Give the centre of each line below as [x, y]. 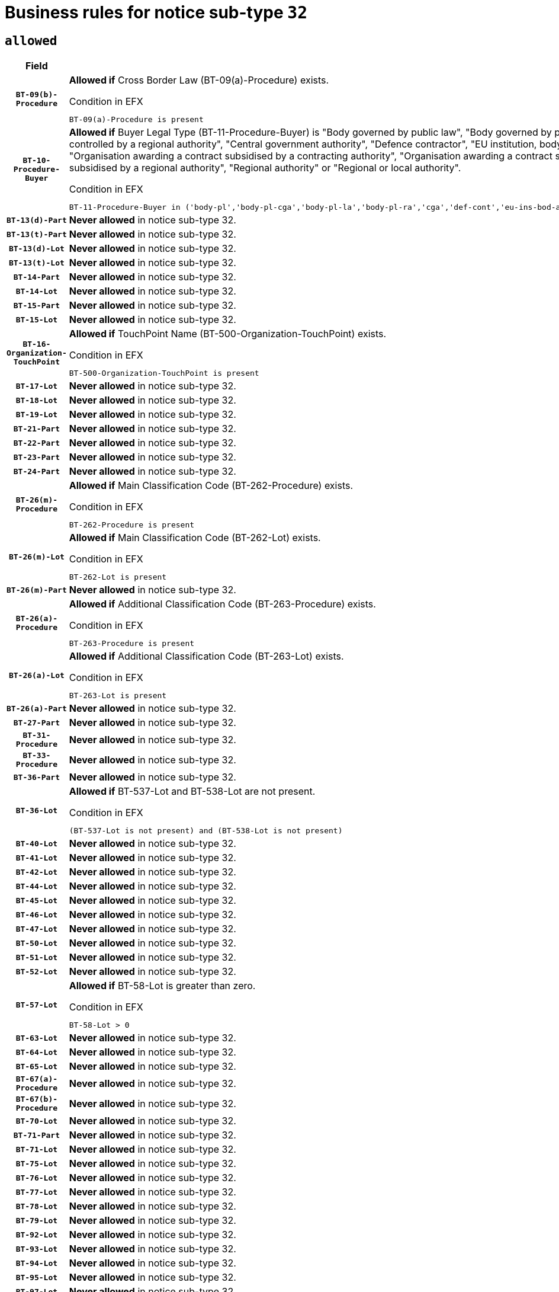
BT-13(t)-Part [37, 234]
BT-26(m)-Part [37, 590]
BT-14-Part [37, 277]
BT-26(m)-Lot [36, 557]
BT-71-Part [37, 1135]
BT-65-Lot [37, 1066]
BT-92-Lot [37, 1235]
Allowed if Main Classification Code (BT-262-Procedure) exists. [211, 486]
